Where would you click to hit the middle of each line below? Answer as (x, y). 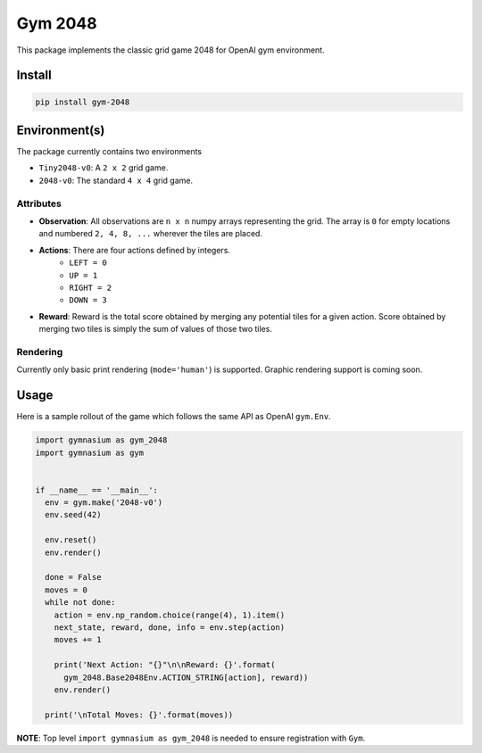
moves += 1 (78, 640)
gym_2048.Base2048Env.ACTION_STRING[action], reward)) (186, 677)
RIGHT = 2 (90, 287)
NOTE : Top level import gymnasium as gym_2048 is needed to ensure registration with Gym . (191, 738)
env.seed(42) (73, 515)
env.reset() (71, 540)
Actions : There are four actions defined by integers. (135, 250)
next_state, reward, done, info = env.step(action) (170, 627)
